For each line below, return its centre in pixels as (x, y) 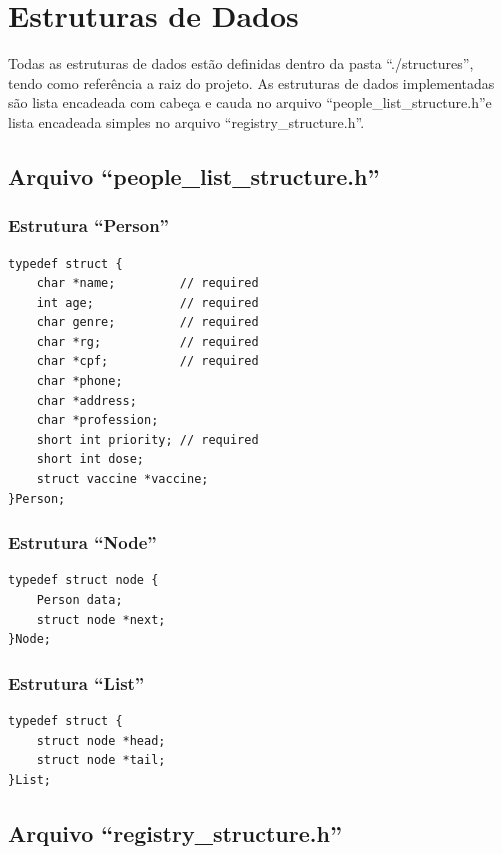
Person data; (79, 600)
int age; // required (147, 302)
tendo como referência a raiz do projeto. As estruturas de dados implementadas (251, 82)
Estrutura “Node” (82, 542)
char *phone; (79, 381)
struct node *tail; (101, 760)
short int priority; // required (147, 439)
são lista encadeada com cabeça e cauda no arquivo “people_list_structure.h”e (250, 102)
